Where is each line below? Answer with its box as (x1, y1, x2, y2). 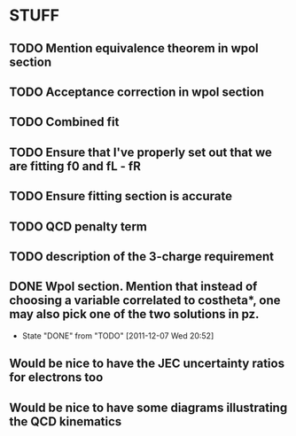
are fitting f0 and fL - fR (9, 159, 142, 174)
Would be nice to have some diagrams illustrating (9, 400, 288, 415)
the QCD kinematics (9, 414, 122, 429)
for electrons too (9, 370, 104, 385)
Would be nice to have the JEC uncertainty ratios (9, 356, 285, 371)
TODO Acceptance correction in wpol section (9, 84, 264, 99)
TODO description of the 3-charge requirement (9, 249, 275, 264)
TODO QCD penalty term (9, 219, 148, 234)
